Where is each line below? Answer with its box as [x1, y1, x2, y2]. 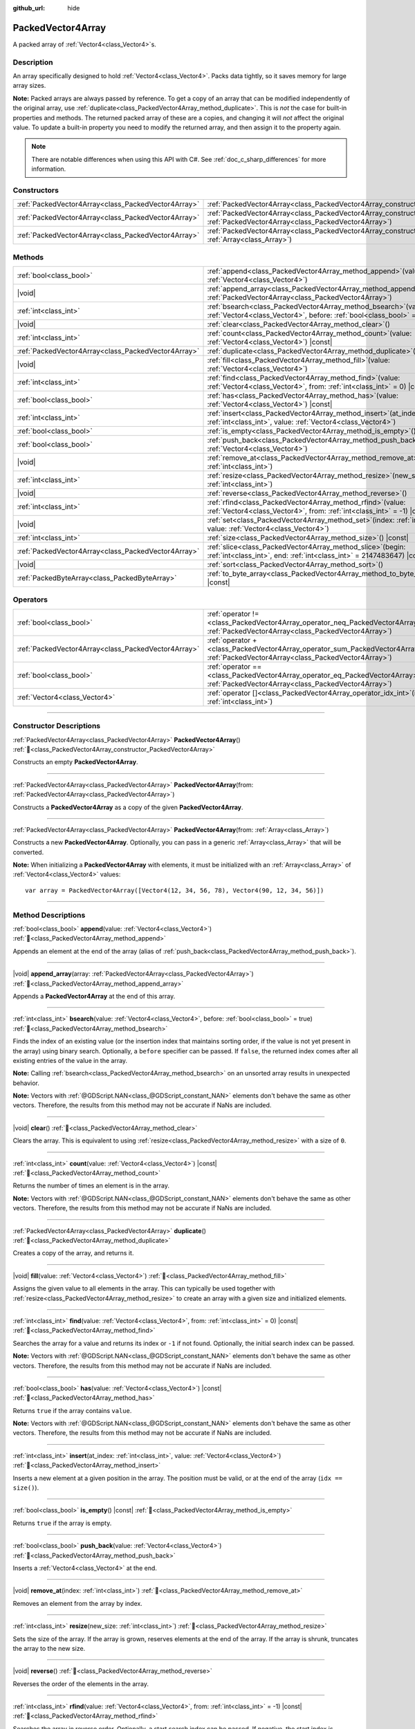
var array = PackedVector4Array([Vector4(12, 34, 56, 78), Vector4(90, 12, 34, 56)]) [25, 886, 324, 894]
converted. [12, 848, 44, 856]
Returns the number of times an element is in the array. [12, 1181, 169, 1190]
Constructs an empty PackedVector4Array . [12, 758, 138, 766]
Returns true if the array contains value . [12, 1406, 132, 1414]
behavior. [12, 1079, 39, 1087]
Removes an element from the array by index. [12, 1599, 143, 1607]
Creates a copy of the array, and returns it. [12, 1249, 134, 1257]
